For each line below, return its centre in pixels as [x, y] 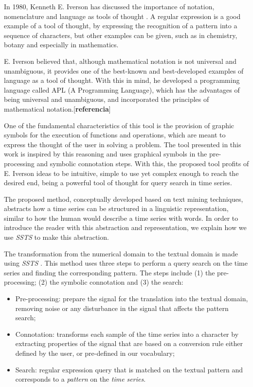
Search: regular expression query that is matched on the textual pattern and [129, 369]
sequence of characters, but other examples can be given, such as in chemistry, [121, 35]
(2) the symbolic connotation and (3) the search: [111, 282]
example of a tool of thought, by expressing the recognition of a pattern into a [121, 26]
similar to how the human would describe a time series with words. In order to [121, 218]
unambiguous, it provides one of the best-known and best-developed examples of [124, 70]
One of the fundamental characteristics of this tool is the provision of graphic [119, 125]
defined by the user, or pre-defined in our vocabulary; [95, 353]
